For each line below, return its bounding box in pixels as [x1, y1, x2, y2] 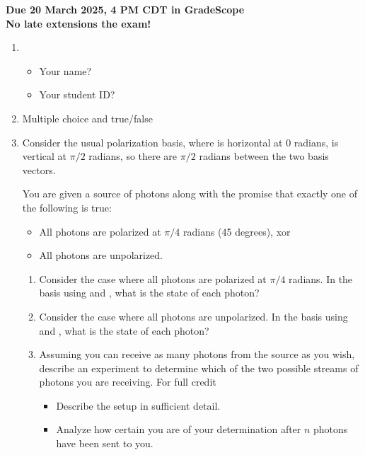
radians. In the [289, 271, 353, 286]
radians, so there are [88, 149, 178, 163]
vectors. [22, 162, 56, 177]
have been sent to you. [56, 436, 153, 451]
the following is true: [22, 200, 112, 214]
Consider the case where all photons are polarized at [39, 271, 267, 286]
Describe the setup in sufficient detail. [56, 398, 221, 413]
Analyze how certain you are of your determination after [56, 422, 301, 437]
